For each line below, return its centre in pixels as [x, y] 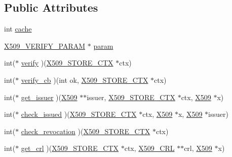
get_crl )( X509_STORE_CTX [70, 148]
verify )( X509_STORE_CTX [67, 63]
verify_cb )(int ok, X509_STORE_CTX [85, 80]
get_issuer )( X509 [49, 97]
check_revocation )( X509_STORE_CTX [86, 131]
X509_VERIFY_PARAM [45, 45]
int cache [18, 29]
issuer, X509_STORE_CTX [131, 97]
